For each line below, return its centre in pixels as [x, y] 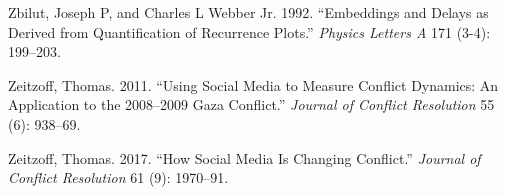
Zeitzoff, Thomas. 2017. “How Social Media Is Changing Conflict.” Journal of [244, 157]
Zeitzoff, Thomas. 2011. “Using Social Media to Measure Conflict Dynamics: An [253, 84]
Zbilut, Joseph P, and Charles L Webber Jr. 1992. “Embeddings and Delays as [248, 12]
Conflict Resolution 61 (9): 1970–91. [118, 177]
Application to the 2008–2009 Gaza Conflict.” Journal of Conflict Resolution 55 [251, 104]
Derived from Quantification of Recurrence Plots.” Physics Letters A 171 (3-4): [249, 31]
